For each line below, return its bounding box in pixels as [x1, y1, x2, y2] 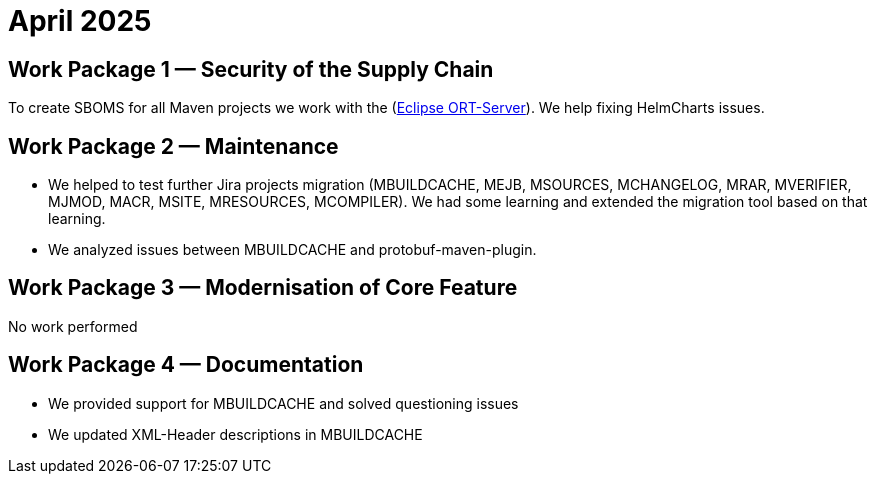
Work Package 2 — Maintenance [8, 133, 339, 159]
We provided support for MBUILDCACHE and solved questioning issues [48, 394, 519, 412]
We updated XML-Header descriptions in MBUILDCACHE [48, 425, 423, 443]
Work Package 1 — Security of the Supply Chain [8, 56, 494, 82]
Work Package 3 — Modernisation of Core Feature [8, 275, 518, 301]
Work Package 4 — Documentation [8, 352, 364, 378]
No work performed [8, 317, 138, 335]
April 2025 [8, 4, 152, 38]
